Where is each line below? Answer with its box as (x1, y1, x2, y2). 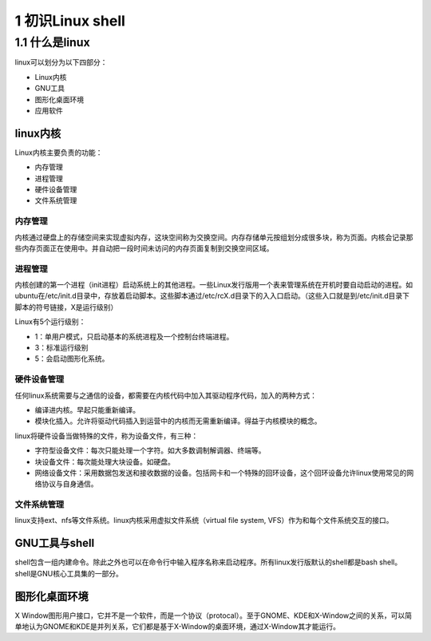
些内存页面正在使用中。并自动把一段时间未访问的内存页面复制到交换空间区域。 (14, 243, 274, 253)
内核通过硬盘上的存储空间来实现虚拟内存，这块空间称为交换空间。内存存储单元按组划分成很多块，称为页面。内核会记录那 (14, 232, 413, 242)
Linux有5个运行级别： (14, 317, 86, 326)
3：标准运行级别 (34, 343, 89, 353)
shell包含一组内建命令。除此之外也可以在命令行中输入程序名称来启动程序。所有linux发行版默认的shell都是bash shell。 (14, 557, 402, 567)
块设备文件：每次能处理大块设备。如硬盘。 (34, 457, 175, 466)
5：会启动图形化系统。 (34, 354, 109, 363)
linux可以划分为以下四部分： (14, 57, 108, 67)
